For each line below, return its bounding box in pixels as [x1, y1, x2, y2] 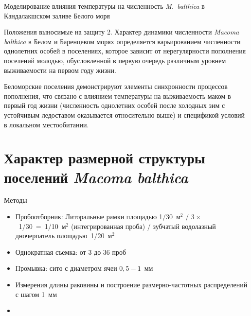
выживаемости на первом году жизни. [4, 65, 116, 75]
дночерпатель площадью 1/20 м [15, 230, 112, 241]
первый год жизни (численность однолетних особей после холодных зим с [4, 100, 225, 110]
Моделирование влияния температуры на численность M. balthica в [4, 1, 205, 11]
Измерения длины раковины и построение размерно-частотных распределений [15, 280, 248, 289]
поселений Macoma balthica [4, 167, 188, 187]
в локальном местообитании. [4, 119, 89, 129]
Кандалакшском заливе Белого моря [4, 10, 110, 20]
